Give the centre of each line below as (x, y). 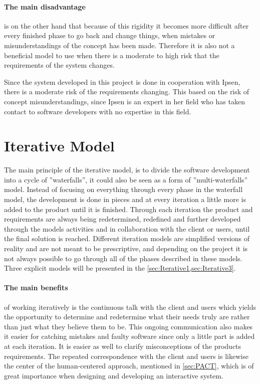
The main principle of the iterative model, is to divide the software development (127, 170)
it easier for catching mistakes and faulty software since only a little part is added (129, 336)
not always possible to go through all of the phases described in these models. (123, 258)
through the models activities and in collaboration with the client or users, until (127, 228)
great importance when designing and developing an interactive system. (114, 375)
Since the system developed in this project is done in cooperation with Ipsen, (122, 81)
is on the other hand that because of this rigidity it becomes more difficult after (126, 25)
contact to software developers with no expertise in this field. (98, 111)
